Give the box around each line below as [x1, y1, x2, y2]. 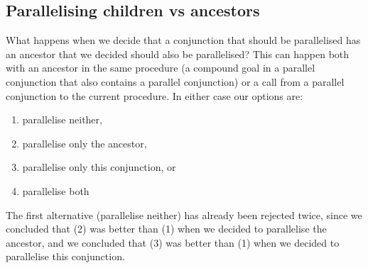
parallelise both [22, 183, 90, 198]
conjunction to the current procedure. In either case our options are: [6, 88, 303, 103]
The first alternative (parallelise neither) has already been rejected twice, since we [6, 207, 362, 222]
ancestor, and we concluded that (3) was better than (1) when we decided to [6, 235, 340, 250]
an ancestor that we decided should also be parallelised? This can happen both [6, 46, 350, 61]
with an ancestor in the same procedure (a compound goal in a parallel [6, 60, 315, 75]
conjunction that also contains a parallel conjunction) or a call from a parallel [6, 74, 345, 89]
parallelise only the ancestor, [22, 135, 147, 150]
